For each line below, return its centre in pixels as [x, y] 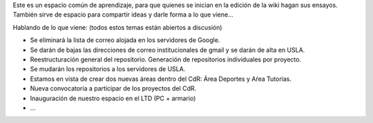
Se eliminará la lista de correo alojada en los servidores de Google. [125, 40]
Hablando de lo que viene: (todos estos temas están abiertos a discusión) [117, 27]
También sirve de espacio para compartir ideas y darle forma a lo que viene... [123, 15]
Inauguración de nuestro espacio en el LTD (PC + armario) [113, 98]
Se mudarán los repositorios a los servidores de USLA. [108, 69]
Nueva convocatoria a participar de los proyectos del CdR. [113, 88]
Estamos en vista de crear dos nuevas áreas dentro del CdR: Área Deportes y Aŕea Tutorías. [161, 79]
